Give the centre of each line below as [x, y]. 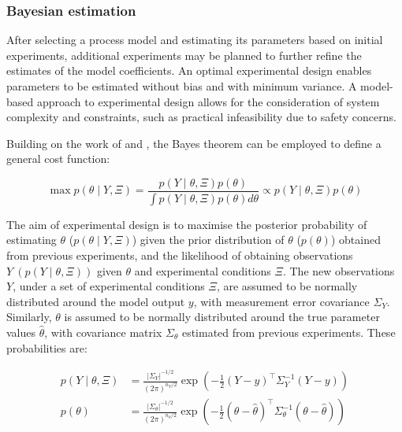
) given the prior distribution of [208, 240]
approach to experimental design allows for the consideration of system [208, 101]
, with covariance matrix [103, 332]
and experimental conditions [203, 270]
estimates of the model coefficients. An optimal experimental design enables [189, 70]
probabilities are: [47, 347]
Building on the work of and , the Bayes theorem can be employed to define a [194, 143]
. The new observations [339, 270]
